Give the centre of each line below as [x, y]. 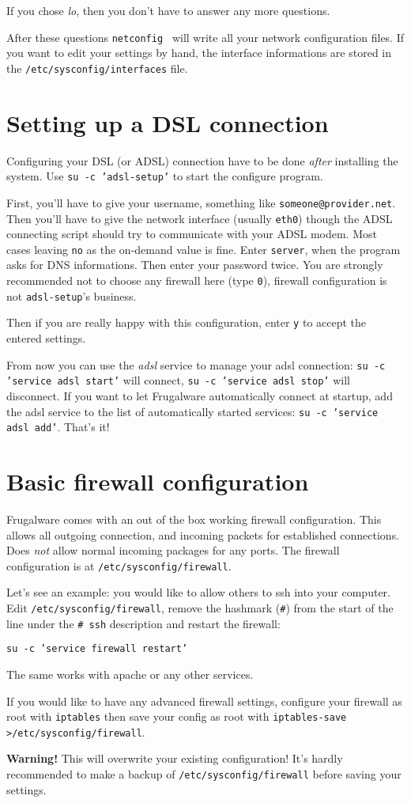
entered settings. [46, 338]
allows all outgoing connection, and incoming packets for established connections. [203, 534]
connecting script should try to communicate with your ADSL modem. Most [192, 234]
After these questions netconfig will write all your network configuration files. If [205, 37]
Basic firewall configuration [158, 481]
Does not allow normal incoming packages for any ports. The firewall [173, 550]
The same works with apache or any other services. [130, 674]
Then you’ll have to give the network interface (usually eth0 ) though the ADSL [200, 218]
